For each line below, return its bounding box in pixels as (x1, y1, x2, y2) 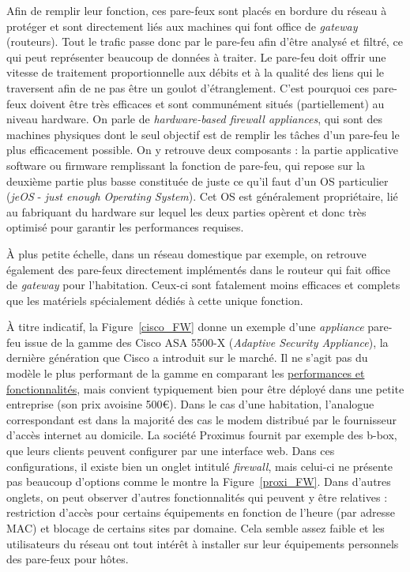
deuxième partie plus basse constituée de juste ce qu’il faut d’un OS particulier (6, 172, 389, 189)
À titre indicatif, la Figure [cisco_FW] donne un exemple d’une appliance (6, 318, 364, 335)
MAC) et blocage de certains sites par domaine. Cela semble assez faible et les (6, 520, 385, 536)
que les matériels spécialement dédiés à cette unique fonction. (6, 292, 303, 308)
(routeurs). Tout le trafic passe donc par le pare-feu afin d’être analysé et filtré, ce (6, 33, 403, 50)
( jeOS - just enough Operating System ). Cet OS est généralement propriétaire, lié (6, 188, 398, 205)
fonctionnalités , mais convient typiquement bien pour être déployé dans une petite (6, 380, 404, 397)
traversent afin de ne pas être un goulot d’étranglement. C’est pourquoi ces (6, 79, 369, 96)
